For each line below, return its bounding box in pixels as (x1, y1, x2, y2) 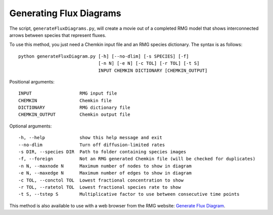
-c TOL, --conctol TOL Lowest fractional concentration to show (18, 177, 184, 183)
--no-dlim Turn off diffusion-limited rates (18, 142, 165, 148)
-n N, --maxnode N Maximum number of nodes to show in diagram (18, 163, 192, 169)
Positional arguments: (9, 78, 55, 84)
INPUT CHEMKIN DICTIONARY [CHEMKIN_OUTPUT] (98, 67, 208, 73)
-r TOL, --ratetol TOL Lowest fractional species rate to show (18, 184, 181, 190)
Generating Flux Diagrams (9, 8, 121, 19)
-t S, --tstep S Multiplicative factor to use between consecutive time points (18, 191, 240, 197)
